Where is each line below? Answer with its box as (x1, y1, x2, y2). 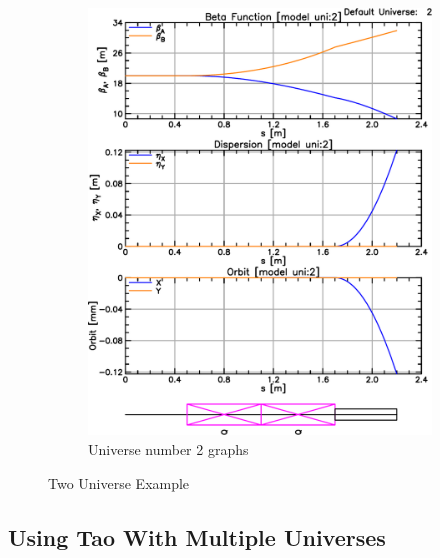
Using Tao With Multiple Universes (8, 521, 386, 552)
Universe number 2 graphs (88, 439, 249, 460)
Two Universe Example (48, 472, 190, 493)
